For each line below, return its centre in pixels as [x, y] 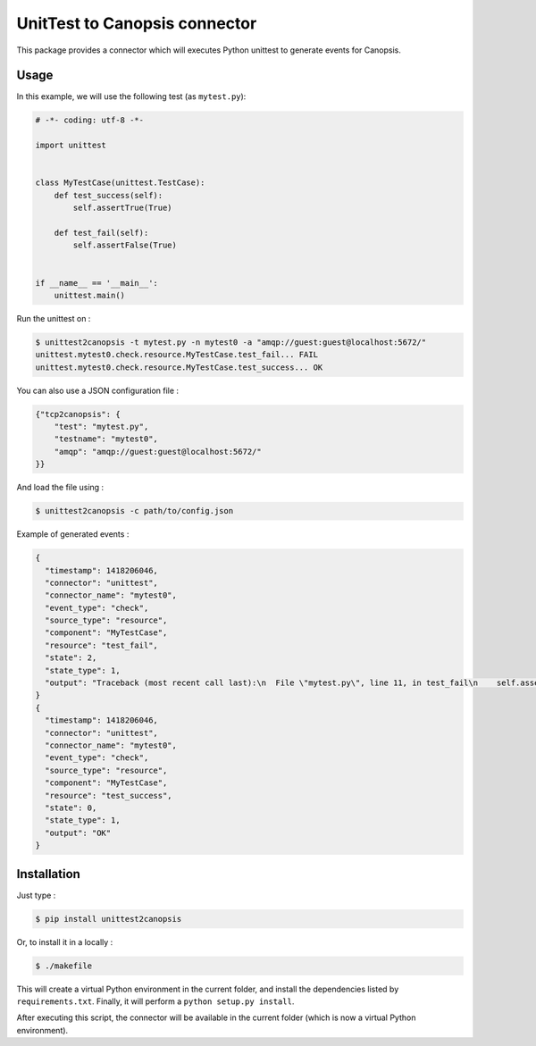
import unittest [71, 146]
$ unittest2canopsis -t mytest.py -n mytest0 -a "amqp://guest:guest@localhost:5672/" [231, 342]
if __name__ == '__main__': [96, 283]
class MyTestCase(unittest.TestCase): [120, 183]
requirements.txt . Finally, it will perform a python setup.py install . [155, 1001]
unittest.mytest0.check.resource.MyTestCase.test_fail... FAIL [177, 355]
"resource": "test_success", [109, 795]
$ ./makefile [64, 966]
